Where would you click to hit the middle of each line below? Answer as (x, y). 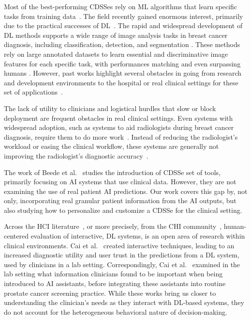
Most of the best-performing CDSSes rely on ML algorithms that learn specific (121, 6)
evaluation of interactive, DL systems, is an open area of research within (138, 236)
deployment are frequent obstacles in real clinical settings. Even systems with (118, 118)
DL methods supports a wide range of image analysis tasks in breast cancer (116, 35)
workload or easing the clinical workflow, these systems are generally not (111, 146)
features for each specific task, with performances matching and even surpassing (122, 63)
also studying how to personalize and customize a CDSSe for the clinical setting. (123, 210)
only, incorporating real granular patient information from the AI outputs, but (120, 200)
